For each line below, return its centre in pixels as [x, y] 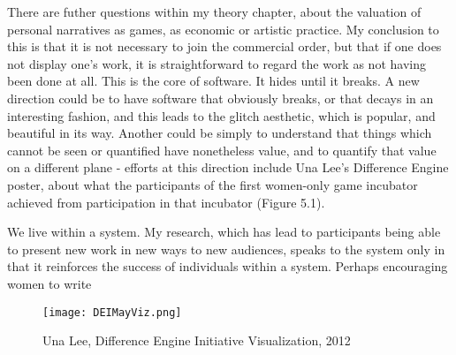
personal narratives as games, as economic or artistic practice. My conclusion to [223, 29]
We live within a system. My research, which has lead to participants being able [224, 232]
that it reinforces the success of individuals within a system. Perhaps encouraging [228, 266]
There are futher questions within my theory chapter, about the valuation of [214, 11]
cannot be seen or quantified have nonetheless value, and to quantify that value [222, 150]
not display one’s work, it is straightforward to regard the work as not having [217, 63]
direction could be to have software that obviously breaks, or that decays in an [220, 98]
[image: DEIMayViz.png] [112, 312]
